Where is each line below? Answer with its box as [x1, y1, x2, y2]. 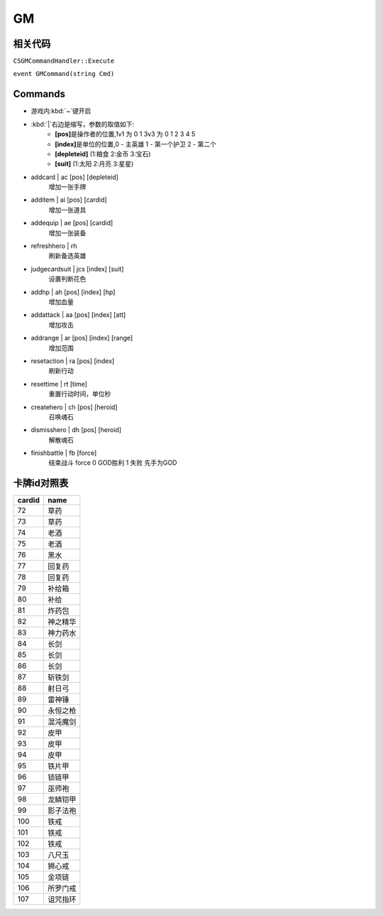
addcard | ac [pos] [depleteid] [30, 173, 118, 181]
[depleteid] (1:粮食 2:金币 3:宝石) [55, 149, 151, 158]
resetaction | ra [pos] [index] [30, 356, 115, 365]
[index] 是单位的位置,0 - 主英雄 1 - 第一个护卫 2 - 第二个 [55, 139, 216, 149]
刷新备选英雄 [48, 252, 87, 260]
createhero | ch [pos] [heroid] [30, 402, 118, 411]
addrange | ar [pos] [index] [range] [30, 334, 133, 343]
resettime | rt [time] [30, 379, 88, 388]
